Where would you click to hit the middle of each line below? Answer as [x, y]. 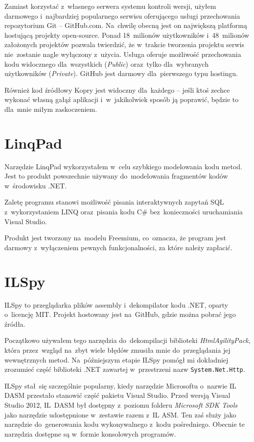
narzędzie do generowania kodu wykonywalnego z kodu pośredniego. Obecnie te [125, 424]
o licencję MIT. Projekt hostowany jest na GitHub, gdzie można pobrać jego [120, 314]
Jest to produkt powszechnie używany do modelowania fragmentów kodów [116, 176]
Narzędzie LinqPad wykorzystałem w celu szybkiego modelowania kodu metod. [123, 166]
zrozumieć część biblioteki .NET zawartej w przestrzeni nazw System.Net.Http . [125, 369]
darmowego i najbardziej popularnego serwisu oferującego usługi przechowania [122, 15]
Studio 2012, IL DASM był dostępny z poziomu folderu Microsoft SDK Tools [121, 404]
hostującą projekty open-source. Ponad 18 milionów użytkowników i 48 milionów [127, 35]
